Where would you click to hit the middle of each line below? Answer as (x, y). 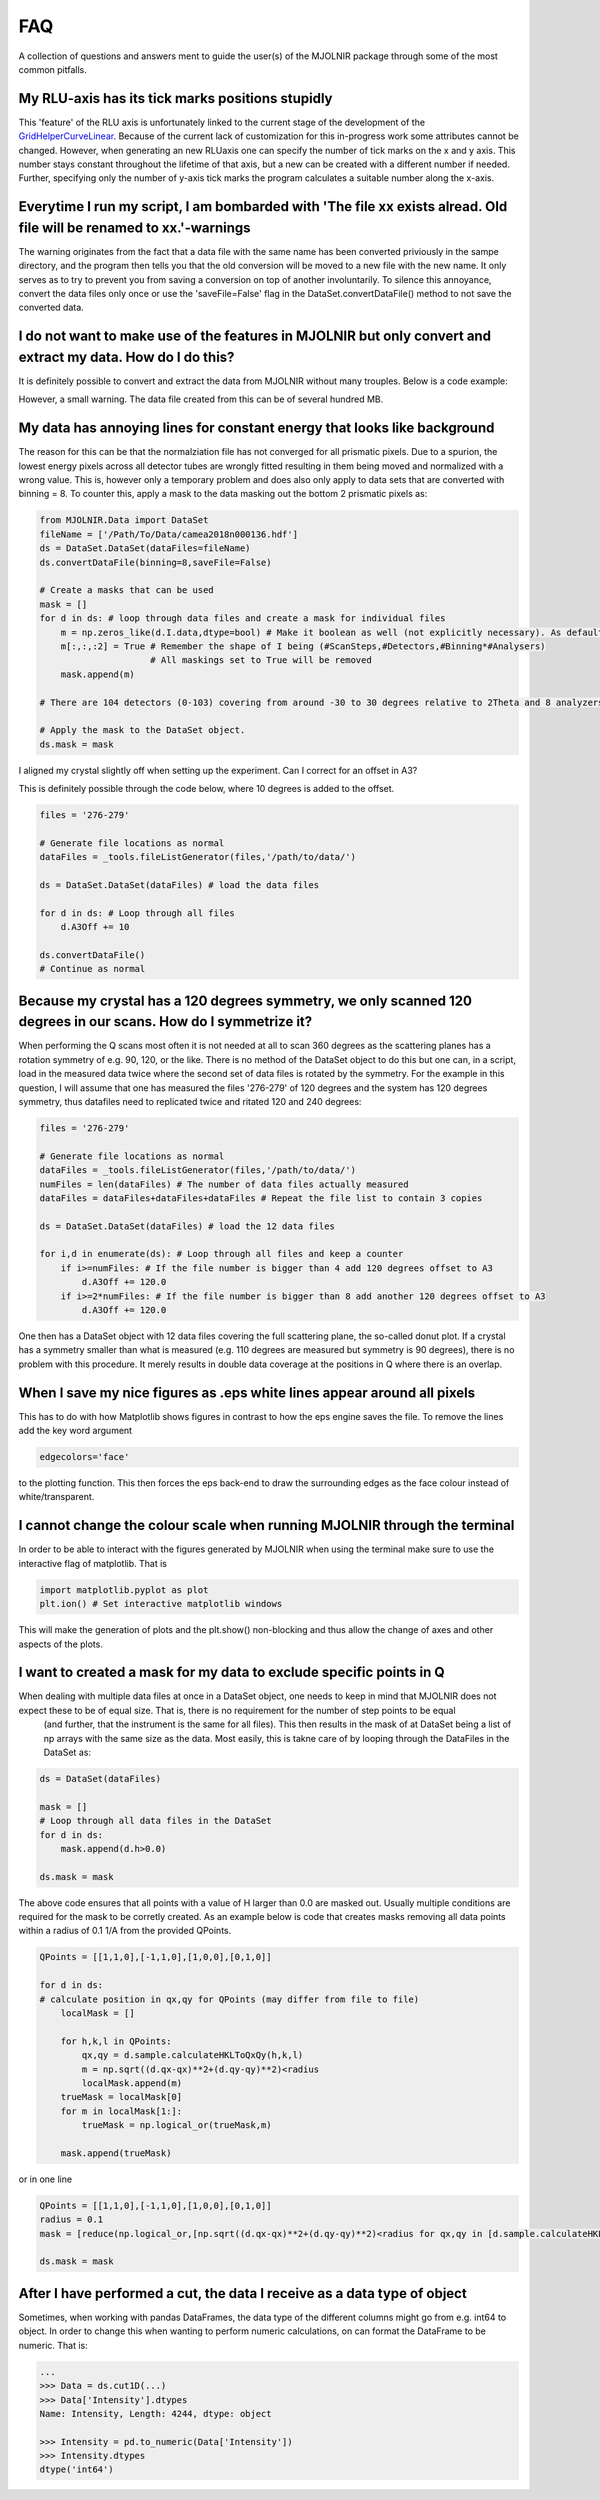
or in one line (45, 2179)
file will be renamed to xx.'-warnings (134, 227)
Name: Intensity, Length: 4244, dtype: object (155, 2413)
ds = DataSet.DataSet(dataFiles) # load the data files (179, 884)
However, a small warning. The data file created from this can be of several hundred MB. (201, 399)
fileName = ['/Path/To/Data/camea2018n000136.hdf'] (169, 534)
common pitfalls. (52, 69)
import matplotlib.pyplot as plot (124, 1589)
